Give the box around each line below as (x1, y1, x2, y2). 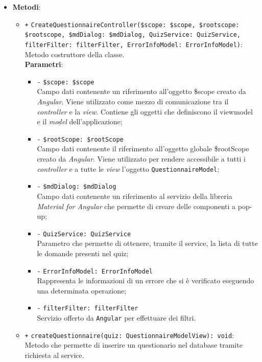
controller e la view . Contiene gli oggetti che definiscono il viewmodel (37, 106, 253, 117)
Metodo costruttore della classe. (25, 49, 125, 59)
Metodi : (12, 2, 41, 12)
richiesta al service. (25, 349, 84, 360)
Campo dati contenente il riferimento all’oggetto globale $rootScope (37, 143, 249, 154)
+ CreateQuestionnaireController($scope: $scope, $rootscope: (25, 21, 240, 29)
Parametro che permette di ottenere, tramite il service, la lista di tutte (37, 238, 258, 248)
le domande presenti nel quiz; (37, 247, 129, 258)
